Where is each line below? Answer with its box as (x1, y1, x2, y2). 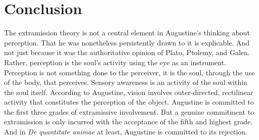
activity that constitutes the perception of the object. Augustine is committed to (4, 97, 254, 107)
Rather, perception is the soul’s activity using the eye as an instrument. (4, 57, 227, 67)
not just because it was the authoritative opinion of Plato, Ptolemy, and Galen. (4, 47, 250, 58)
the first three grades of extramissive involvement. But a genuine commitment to (4, 106, 254, 117)
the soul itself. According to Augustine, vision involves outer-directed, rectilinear (4, 86, 253, 97)
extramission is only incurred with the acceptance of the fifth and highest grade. (4, 116, 253, 127)
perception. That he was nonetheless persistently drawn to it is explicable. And (4, 37, 250, 48)
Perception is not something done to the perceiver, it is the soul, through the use (4, 67, 255, 77)
